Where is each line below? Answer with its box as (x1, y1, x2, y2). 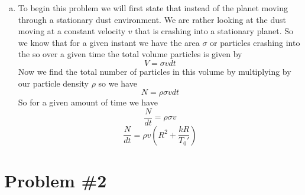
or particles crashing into (210, 36, 300, 48)
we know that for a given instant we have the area (18, 36, 200, 48)
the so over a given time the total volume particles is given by (18, 48, 242, 60)
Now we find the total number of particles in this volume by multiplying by (18, 65, 291, 77)
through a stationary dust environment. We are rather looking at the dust (18, 13, 286, 25)
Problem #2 (4, 168, 107, 192)
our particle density (18, 77, 89, 89)
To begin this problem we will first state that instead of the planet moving (18, 2, 288, 14)
